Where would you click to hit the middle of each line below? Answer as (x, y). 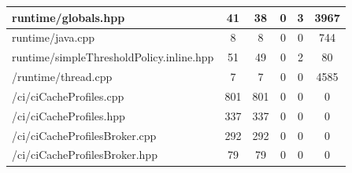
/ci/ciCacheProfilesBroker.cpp (84, 135)
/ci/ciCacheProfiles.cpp (68, 96)
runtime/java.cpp (54, 37)
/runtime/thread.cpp (62, 77)
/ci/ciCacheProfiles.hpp (69, 115)
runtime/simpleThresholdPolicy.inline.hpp (113, 57)
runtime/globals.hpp (69, 17)
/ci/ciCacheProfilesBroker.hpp (85, 155)
